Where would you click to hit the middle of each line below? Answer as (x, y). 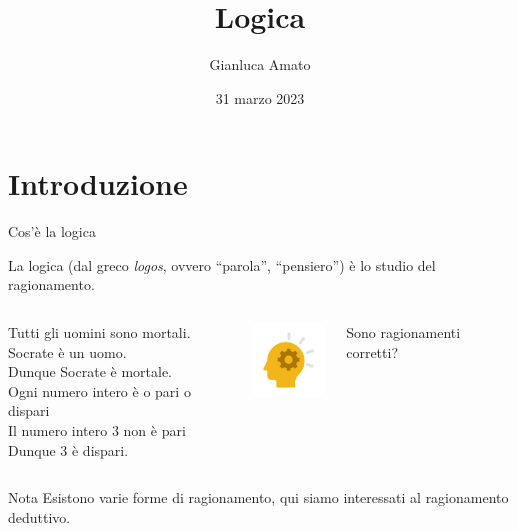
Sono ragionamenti (403, 332)
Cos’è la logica (52, 231)
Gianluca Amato (260, 64)
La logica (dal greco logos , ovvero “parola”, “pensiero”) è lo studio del (222, 264)
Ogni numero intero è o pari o (99, 390)
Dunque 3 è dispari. (68, 449)
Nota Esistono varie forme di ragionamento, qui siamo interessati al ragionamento (258, 497)
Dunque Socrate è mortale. (90, 371)
